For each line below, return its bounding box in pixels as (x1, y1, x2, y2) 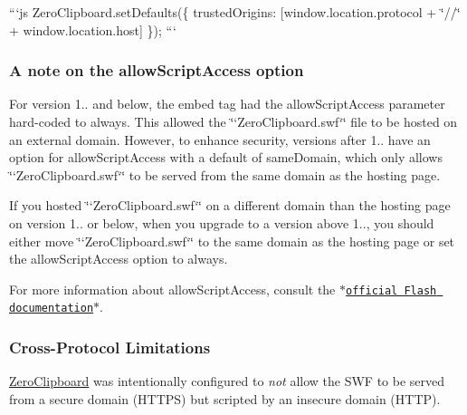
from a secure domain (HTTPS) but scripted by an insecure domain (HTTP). (9, 389, 441, 408)
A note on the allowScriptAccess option (9, 59, 304, 82)
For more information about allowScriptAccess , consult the (9, 279, 336, 298)
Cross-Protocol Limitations (9, 335, 211, 358)
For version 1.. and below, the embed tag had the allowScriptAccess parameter (9, 94, 445, 113)
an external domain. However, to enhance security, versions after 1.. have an (9, 130, 431, 149)
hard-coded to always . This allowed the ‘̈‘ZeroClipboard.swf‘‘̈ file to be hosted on (9, 112, 458, 130)
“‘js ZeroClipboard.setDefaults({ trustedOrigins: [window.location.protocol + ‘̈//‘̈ (9, 3, 461, 21)
